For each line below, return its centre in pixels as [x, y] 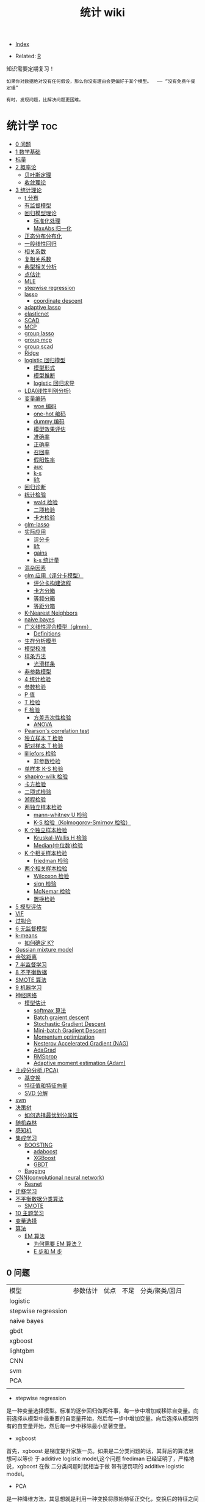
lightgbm [22, 1351]
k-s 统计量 [46, 560]
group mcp [38, 340]
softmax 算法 [50, 1011]
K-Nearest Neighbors [51, 613]
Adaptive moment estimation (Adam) [80, 1063]
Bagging [35, 1171]
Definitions [47, 634]
